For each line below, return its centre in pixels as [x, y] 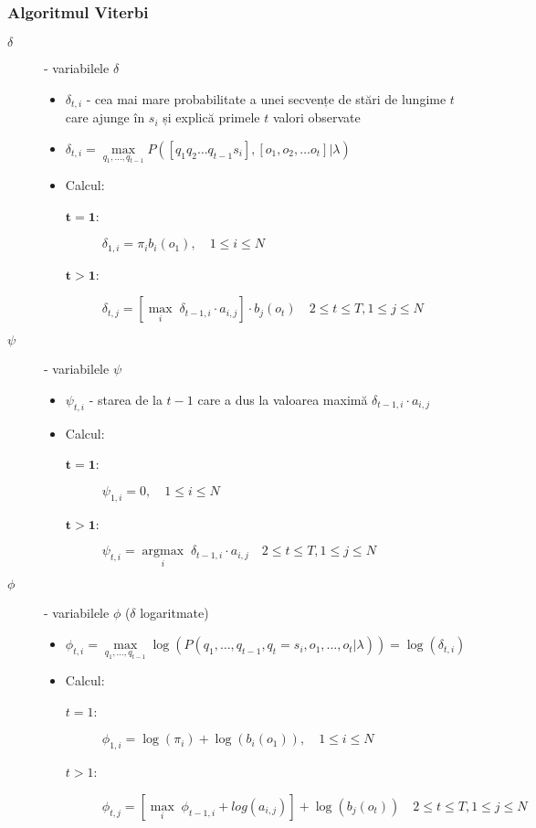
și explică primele [211, 117]
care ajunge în [105, 117]
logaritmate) [174, 613]
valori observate [316, 117]
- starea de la [126, 399]
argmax [163, 552]
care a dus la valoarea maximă [283, 399]
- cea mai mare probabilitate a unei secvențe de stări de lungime [266, 98]
